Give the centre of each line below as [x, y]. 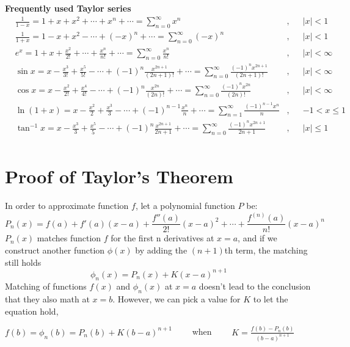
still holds [23, 262]
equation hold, [32, 311]
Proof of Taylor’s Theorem [119, 176]
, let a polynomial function [185, 206]
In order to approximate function [67, 206]
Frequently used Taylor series [68, 8]
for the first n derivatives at [162, 238]
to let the [271, 299]
